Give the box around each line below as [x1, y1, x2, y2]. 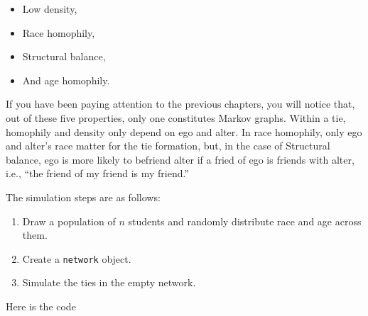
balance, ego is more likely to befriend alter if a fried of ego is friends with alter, [6, 152, 355, 167]
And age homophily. [22, 72, 110, 87]
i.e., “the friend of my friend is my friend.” [6, 166, 190, 181]
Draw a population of [22, 213, 116, 228]
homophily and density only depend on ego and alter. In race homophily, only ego [6, 124, 362, 139]
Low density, [22, 1, 77, 16]
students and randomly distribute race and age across [128, 213, 362, 228]
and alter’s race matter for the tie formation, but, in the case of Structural [6, 138, 330, 153]
